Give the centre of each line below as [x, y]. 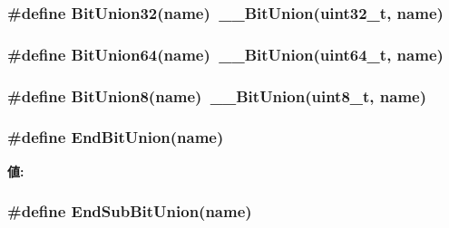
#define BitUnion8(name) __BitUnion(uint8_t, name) [217, 95]
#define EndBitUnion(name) [116, 137]
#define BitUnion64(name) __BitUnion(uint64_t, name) [225, 54]
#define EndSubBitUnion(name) [130, 211]
